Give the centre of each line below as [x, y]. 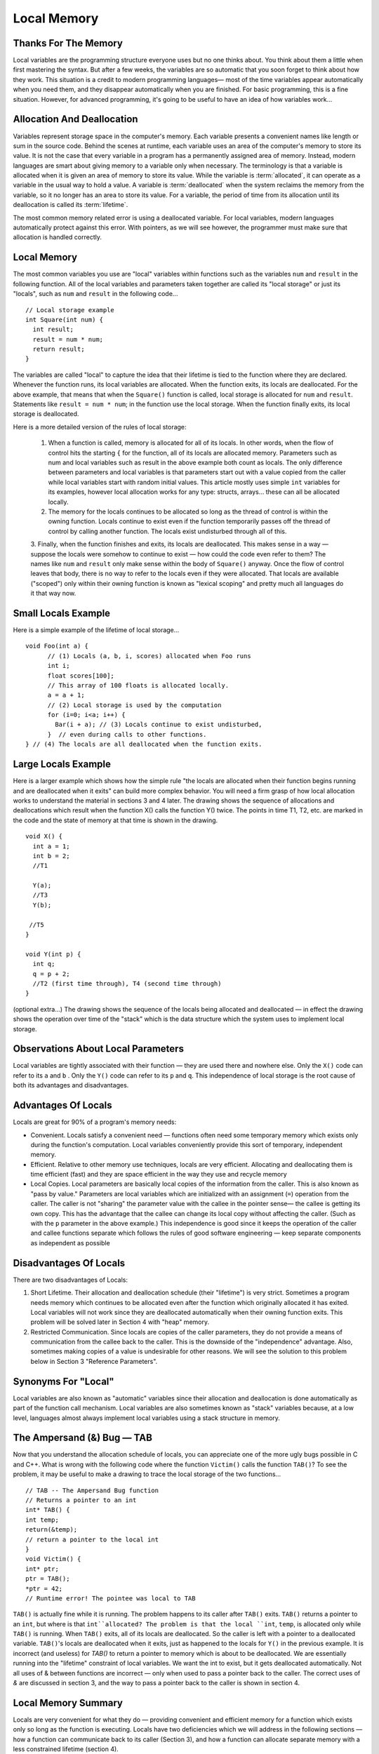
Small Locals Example [62, 613]
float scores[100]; [81, 676]
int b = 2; [51, 856]
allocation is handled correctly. [57, 237]
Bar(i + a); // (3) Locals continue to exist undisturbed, [159, 725]
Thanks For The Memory [68, 43]
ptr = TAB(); [48, 1579]
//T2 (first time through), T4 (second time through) [127, 983]
